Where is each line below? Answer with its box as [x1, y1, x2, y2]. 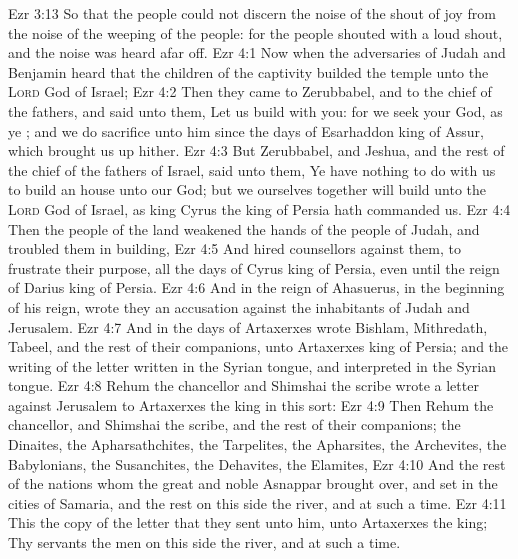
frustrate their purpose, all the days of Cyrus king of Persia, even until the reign [8, 257, 500, 278]
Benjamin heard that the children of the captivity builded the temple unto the [8, 61, 489, 82]
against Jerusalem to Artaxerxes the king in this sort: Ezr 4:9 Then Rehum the [8, 394, 494, 415]
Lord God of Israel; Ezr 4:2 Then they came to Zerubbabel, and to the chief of [8, 81, 492, 102]
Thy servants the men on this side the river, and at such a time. [8, 532, 401, 553]
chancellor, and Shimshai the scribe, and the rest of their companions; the [8, 414, 461, 435]
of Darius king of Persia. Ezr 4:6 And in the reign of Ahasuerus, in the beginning [8, 277, 505, 298]
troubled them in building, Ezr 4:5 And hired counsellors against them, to [8, 238, 461, 259]
